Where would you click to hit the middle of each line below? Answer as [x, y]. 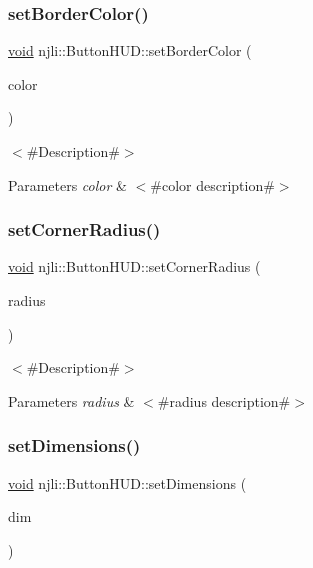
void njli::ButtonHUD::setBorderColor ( [130, 50]
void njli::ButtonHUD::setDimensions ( [127, 482]
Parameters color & [67, 184]
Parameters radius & [71, 400]
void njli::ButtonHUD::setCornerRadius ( [134, 266]
